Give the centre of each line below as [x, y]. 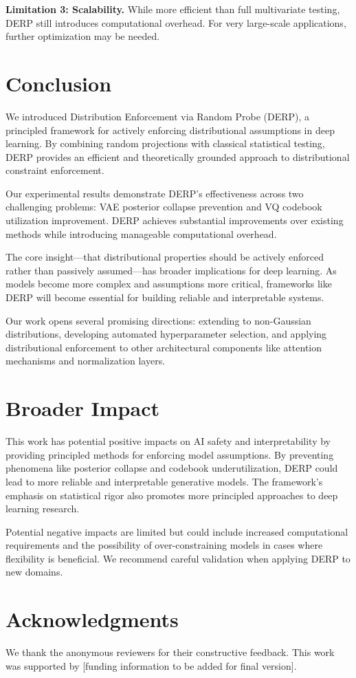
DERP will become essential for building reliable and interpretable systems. [165, 297]
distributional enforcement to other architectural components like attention [164, 347]
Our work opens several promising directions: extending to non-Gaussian [158, 320]
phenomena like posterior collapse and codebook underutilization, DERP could [172, 468]
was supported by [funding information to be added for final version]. [151, 665]
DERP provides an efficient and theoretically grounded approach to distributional [178, 156]
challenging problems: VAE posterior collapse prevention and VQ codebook [164, 207]
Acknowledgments [92, 619]
